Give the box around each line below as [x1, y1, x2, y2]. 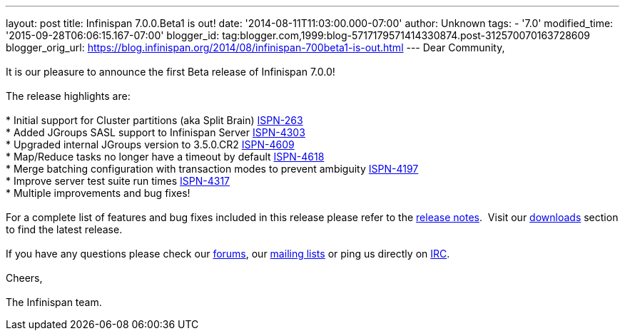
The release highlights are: [6, 90, 131, 102]
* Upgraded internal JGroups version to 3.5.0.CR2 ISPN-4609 [6, 138, 295, 151]
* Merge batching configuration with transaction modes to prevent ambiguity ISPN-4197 [6, 163, 419, 175]
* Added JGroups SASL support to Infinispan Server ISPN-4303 [6, 126, 305, 138]
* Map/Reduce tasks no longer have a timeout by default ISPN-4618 [6, 151, 325, 163]
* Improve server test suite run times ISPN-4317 [6, 175, 230, 187]
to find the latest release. [6, 223, 123, 235]
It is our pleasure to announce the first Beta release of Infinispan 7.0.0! [6, 66, 335, 78]
